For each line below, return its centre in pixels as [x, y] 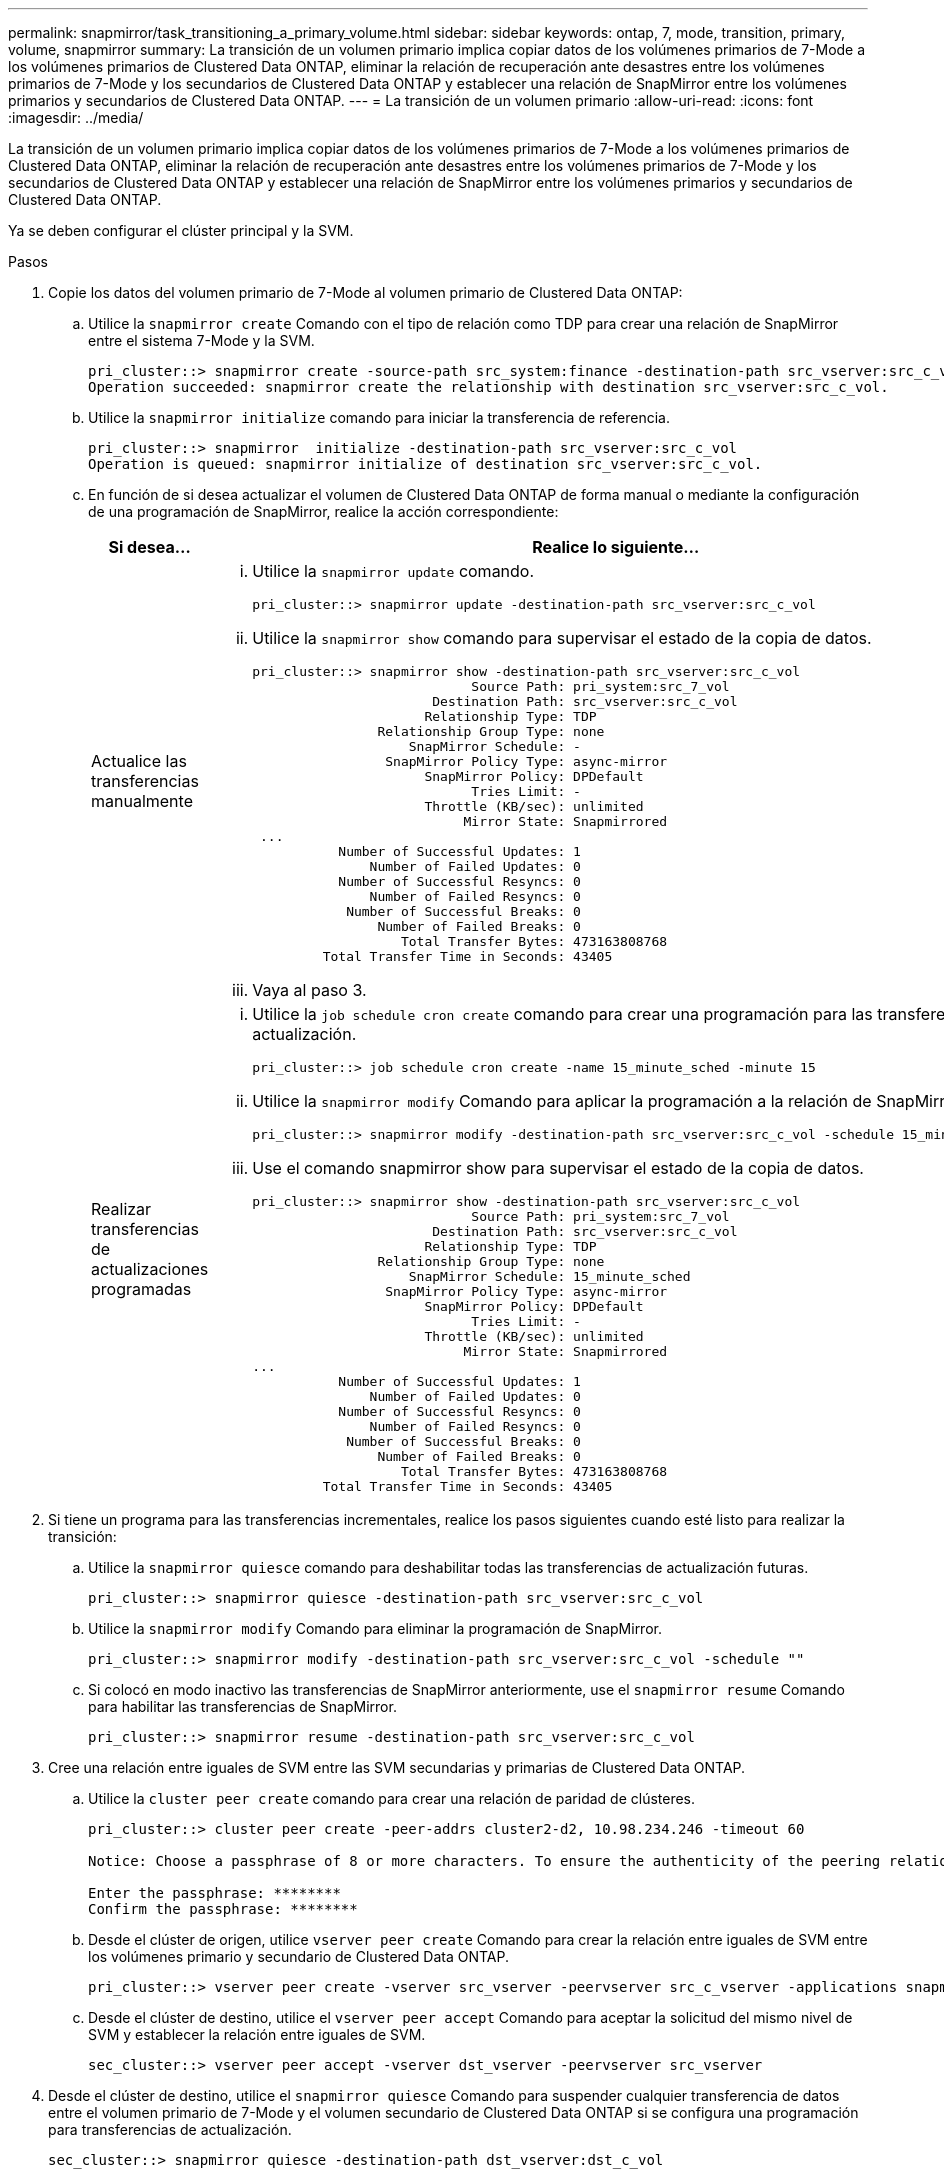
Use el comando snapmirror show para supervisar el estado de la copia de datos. [558, 1168]
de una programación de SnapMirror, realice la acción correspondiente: [323, 511]
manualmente [142, 800]
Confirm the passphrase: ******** [223, 1909]
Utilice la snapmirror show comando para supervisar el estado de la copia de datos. [562, 638]
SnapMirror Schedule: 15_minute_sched [549, 1276]
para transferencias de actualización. [170, 2129]
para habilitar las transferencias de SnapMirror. [242, 1706]
